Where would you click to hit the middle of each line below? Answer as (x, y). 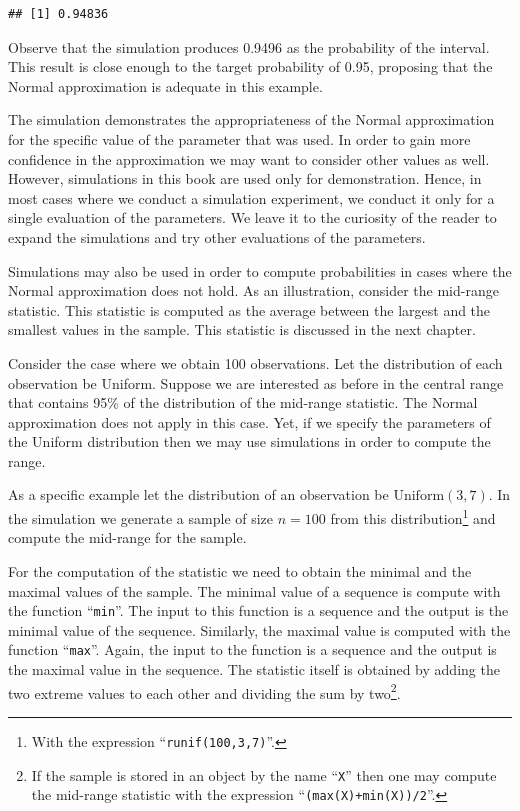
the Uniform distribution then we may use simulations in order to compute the (249, 441)
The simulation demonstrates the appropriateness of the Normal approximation (251, 119)
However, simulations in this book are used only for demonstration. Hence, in (245, 178)
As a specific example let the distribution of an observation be (198, 494)
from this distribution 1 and (413, 516)
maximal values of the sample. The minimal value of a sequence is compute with (254, 590)
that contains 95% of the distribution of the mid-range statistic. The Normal (243, 402)
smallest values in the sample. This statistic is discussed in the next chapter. (242, 329)
